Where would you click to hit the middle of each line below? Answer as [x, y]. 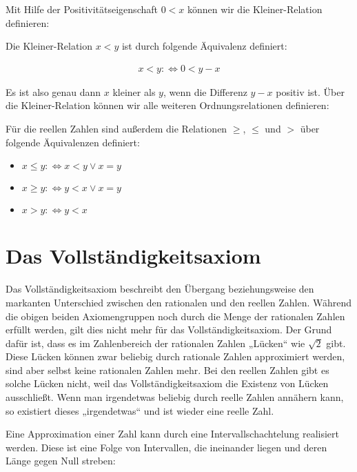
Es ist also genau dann [53, 91]
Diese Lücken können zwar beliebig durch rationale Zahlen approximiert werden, [175, 356]
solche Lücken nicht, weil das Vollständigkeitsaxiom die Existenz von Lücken [167, 383]
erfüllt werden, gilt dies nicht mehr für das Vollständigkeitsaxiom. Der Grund [169, 330]
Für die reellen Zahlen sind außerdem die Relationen [116, 128]
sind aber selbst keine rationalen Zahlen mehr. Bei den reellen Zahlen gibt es [167, 370]
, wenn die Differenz [205, 91]
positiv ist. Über [310, 91]
